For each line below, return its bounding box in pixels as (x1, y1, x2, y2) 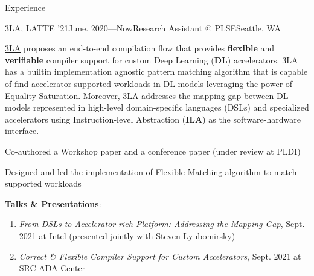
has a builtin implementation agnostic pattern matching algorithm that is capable (5, 65, 308, 78)
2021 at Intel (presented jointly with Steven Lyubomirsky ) (19, 229, 235, 242)
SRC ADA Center (19, 262, 86, 274)
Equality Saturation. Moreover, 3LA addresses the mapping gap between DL (5, 89, 289, 101)
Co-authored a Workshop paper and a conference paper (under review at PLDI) (5, 144, 301, 157)
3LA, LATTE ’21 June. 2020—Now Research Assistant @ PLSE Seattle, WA (5, 21, 281, 34)
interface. (5, 124, 39, 137)
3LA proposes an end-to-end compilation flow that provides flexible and (5, 42, 275, 54)
